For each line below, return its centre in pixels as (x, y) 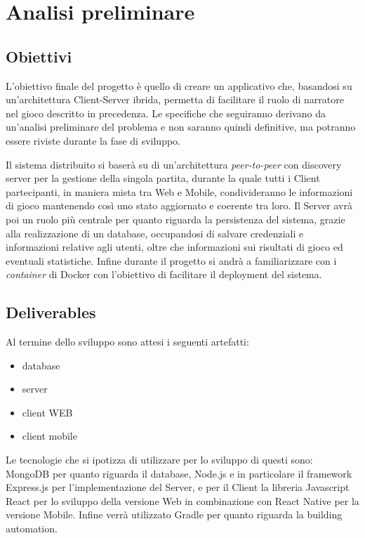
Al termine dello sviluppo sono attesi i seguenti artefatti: (127, 342)
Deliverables (51, 312)
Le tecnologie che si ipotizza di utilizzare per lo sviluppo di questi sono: (159, 460)
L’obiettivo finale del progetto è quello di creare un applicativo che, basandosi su (179, 85)
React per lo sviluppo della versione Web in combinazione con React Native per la (182, 500)
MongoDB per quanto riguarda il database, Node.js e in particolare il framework (179, 473)
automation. (32, 529)
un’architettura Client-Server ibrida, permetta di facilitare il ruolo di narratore (175, 99)
